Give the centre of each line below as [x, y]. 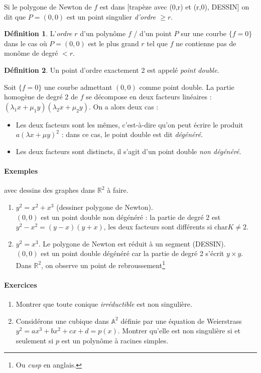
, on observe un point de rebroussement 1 [103, 264]
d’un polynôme [103, 33]
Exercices [21, 284]
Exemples [21, 171]
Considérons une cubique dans [62, 321]
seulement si [35, 340]
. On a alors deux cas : [123, 106]
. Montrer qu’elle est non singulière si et [179, 331]
